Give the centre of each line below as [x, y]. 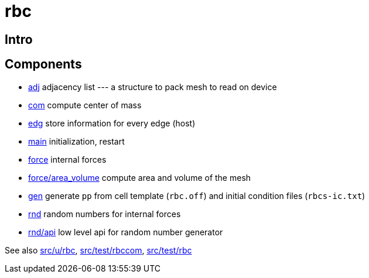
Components [43, 64]
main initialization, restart [76, 141]
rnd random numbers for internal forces [105, 214]
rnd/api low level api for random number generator [126, 232]
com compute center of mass [85, 105]
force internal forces [67, 159]
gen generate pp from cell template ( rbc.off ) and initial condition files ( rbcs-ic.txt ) [197, 195]
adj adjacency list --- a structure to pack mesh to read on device [153, 87]
